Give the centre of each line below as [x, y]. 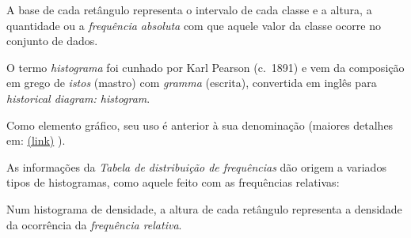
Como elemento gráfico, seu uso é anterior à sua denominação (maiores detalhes [200, 125]
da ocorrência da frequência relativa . [94, 224]
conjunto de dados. [52, 41]
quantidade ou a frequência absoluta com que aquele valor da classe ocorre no [194, 25]
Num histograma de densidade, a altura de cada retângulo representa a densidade [204, 208]
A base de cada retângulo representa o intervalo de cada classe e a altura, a [189, 9]
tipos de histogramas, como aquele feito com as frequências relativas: [173, 182]
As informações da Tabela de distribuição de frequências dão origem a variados [196, 166]
